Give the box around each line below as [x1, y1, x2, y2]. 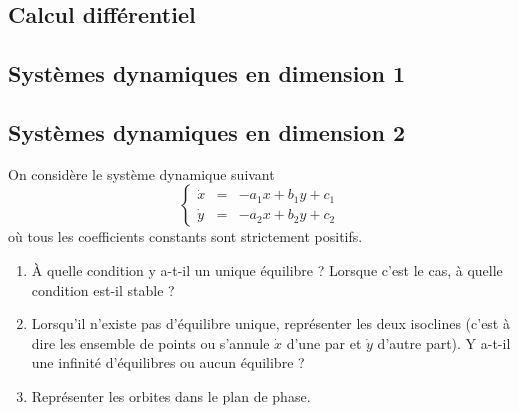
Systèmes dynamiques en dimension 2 [8, 116, 405, 147]
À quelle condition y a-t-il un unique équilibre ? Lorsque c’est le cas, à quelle [31, 259, 503, 280]
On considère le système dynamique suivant [8, 163, 275, 184]
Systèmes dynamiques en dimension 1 [8, 58, 405, 89]
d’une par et [286, 332, 362, 353]
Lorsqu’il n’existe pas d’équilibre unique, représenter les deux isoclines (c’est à [31, 313, 510, 334]
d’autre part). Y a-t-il [377, 332, 511, 353]
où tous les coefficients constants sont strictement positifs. [8, 226, 363, 247]
